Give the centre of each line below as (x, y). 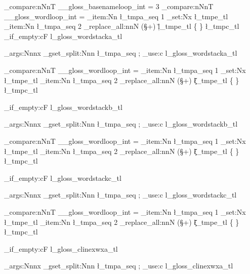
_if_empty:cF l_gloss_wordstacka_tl (63, 36)
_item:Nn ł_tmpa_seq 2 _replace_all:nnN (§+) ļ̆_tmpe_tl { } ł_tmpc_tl (122, 26)
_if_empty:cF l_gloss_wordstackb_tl (63, 107)
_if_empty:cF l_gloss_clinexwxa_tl (61, 248)
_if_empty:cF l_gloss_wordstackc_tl (63, 178)
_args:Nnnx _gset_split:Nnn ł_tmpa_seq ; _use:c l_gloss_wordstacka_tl (121, 53)
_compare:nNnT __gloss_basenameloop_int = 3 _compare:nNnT (109, 6)
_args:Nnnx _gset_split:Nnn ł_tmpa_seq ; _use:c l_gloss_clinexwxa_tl (119, 266)
